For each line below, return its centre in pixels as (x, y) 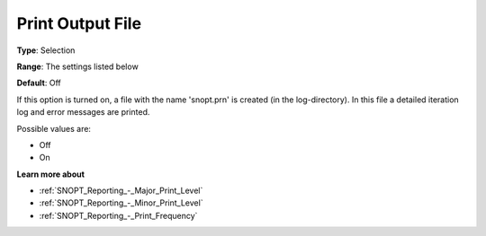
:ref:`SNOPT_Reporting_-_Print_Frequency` (118, 215)
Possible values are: (54, 128)
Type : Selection (46, 50)
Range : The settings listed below (77, 66)
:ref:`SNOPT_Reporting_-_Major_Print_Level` (121, 191)
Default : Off (39, 83)
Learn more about (51, 174)
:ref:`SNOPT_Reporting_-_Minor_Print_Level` (121, 203)
